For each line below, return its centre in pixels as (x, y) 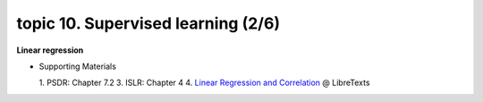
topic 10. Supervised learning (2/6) (148, 23)
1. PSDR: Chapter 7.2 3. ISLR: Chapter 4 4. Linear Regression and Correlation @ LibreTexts (204, 83)
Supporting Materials (77, 66)
